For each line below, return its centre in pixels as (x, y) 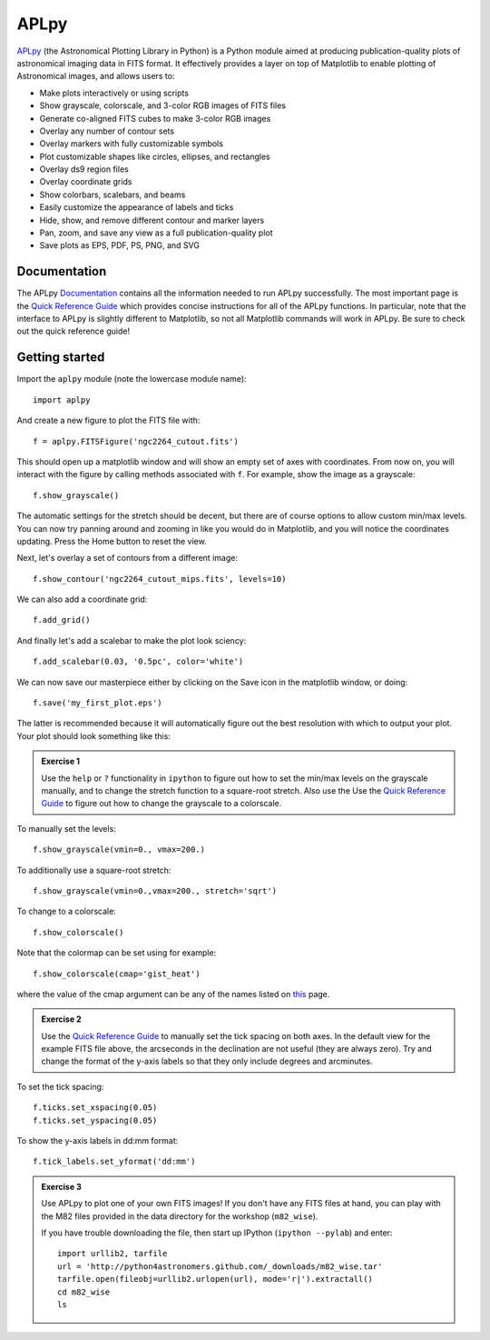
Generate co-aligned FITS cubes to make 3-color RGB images (155, 118)
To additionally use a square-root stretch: (94, 870)
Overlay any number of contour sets (107, 131)
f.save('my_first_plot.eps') (98, 703)
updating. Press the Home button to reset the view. (112, 541)
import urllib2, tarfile (113, 1254)
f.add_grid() (62, 620)
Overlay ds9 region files (84, 169)
